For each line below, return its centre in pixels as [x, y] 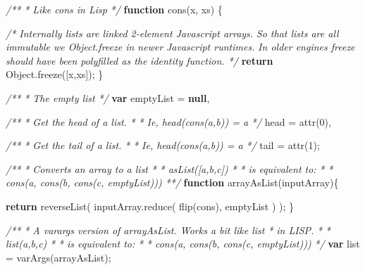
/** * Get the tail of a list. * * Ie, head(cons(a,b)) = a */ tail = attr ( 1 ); [163, 145]
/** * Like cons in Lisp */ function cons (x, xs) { [114, 9]
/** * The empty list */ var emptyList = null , [108, 97]
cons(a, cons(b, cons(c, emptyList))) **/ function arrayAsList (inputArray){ [172, 182]
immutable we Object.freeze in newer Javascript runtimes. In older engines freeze [180, 47]
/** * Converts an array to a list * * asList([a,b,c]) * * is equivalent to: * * [169, 168]
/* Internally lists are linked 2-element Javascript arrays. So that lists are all [172, 33]
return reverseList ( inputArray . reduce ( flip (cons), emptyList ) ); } [150, 206]
